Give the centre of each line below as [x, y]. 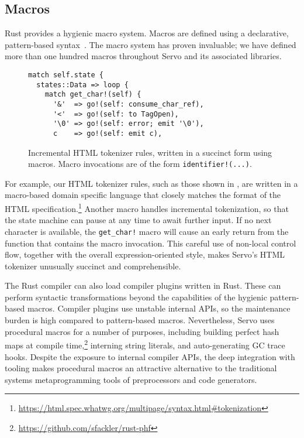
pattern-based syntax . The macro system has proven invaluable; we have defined [151, 44]
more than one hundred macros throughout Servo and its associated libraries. [143, 56]
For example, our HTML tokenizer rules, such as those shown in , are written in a [151, 183]
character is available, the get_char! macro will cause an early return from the [147, 231]
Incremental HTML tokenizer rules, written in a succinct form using [150, 152]
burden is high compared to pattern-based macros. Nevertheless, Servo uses [140, 320]
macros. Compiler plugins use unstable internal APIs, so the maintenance [159, 308]
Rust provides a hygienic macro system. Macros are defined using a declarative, [147, 33]
